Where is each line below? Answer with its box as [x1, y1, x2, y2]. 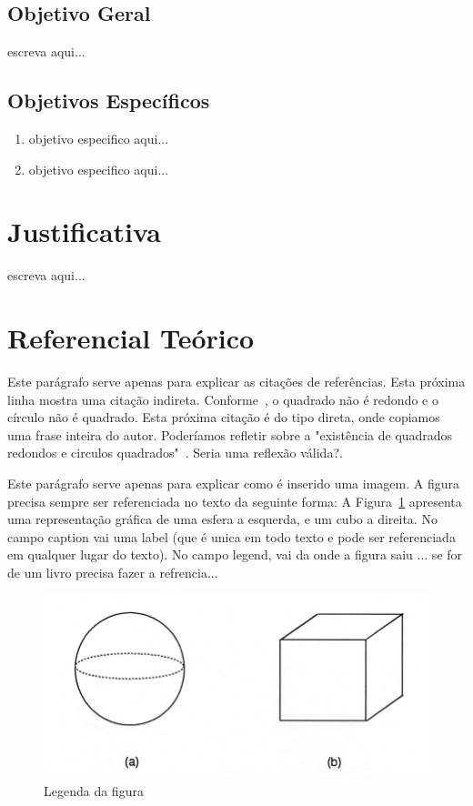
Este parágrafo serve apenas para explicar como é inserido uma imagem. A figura [7, 474, 459, 492]
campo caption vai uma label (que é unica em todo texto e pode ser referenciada [7, 527, 456, 546]
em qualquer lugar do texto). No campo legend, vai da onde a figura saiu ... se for [7, 545, 463, 564]
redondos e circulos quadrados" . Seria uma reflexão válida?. [7, 443, 343, 462]
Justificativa [7, 213, 161, 250]
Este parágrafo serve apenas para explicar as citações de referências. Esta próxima [7, 372, 466, 391]
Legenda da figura [44, 781, 144, 800]
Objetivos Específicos [7, 86, 210, 115]
